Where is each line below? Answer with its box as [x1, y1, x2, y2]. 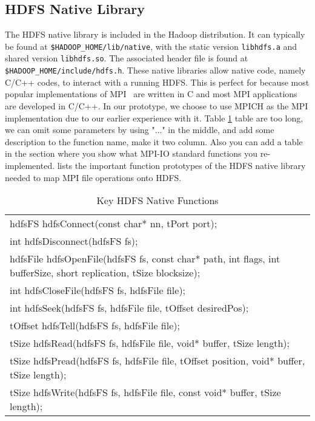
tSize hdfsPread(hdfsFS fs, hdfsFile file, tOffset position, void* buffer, [10, 354, 305, 368]
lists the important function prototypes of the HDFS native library [57, 159, 306, 171]
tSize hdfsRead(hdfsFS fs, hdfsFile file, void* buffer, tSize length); [10, 336, 290, 351]
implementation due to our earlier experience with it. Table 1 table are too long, [5, 111, 303, 124]
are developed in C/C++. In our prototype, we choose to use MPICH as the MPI [5, 99, 308, 112]
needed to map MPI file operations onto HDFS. [5, 171, 182, 183]
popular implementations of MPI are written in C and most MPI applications [5, 87, 297, 100]
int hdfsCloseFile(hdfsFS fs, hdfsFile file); [10, 283, 186, 298]
